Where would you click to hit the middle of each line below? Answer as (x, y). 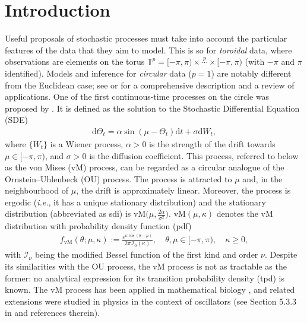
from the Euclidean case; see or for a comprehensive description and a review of (150, 85)
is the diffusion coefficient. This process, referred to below (194, 155)
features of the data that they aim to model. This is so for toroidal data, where (148, 50)
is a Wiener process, (87, 143)
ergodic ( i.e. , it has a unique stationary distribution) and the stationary (135, 202)
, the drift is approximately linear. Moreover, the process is (183, 190)
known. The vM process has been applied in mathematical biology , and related (150, 289)
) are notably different (251, 73)
